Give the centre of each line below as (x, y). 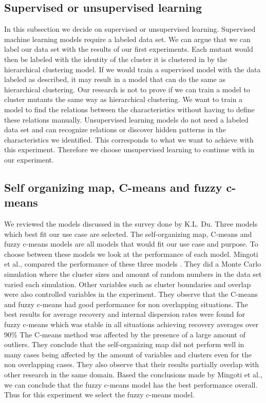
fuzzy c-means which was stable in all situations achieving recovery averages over (131, 324)
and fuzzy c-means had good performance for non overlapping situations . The (126, 304)
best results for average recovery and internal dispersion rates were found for (125, 314)
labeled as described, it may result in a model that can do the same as (115, 79)
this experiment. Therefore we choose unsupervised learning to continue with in (129, 149)
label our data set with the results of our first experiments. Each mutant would (129, 49)
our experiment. (29, 159)
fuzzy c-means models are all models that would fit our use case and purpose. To (131, 244)
